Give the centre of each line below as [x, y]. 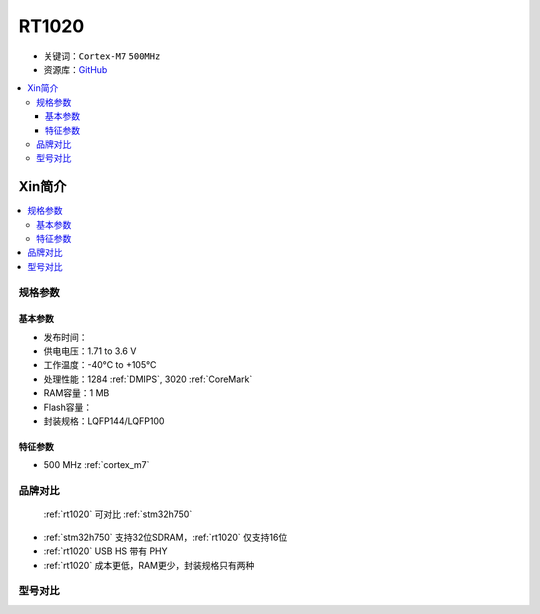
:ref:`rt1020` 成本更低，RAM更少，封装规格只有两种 [149, 565]
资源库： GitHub [75, 69]
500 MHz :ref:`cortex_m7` [96, 465]
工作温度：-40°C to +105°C [100, 365]
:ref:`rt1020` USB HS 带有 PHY [105, 551]
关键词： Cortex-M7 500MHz [102, 56]
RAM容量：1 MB [76, 393]
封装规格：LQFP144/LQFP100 [104, 421]
